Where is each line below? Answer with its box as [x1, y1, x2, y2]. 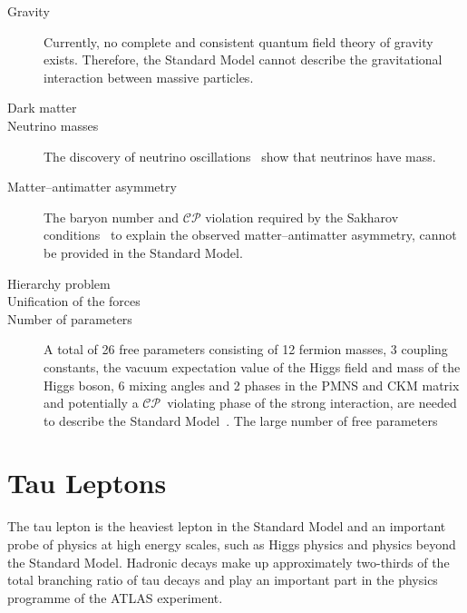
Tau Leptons [7, 464, 167, 501]
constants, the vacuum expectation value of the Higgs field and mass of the [44, 357, 461, 376]
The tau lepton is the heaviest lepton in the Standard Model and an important [7, 517, 446, 536]
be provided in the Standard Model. [44, 242, 243, 262]
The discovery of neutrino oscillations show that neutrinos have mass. [44, 146, 436, 165]
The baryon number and [44, 207, 180, 226]
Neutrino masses [7, 115, 99, 134]
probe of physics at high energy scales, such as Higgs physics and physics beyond [7, 535, 456, 553]
